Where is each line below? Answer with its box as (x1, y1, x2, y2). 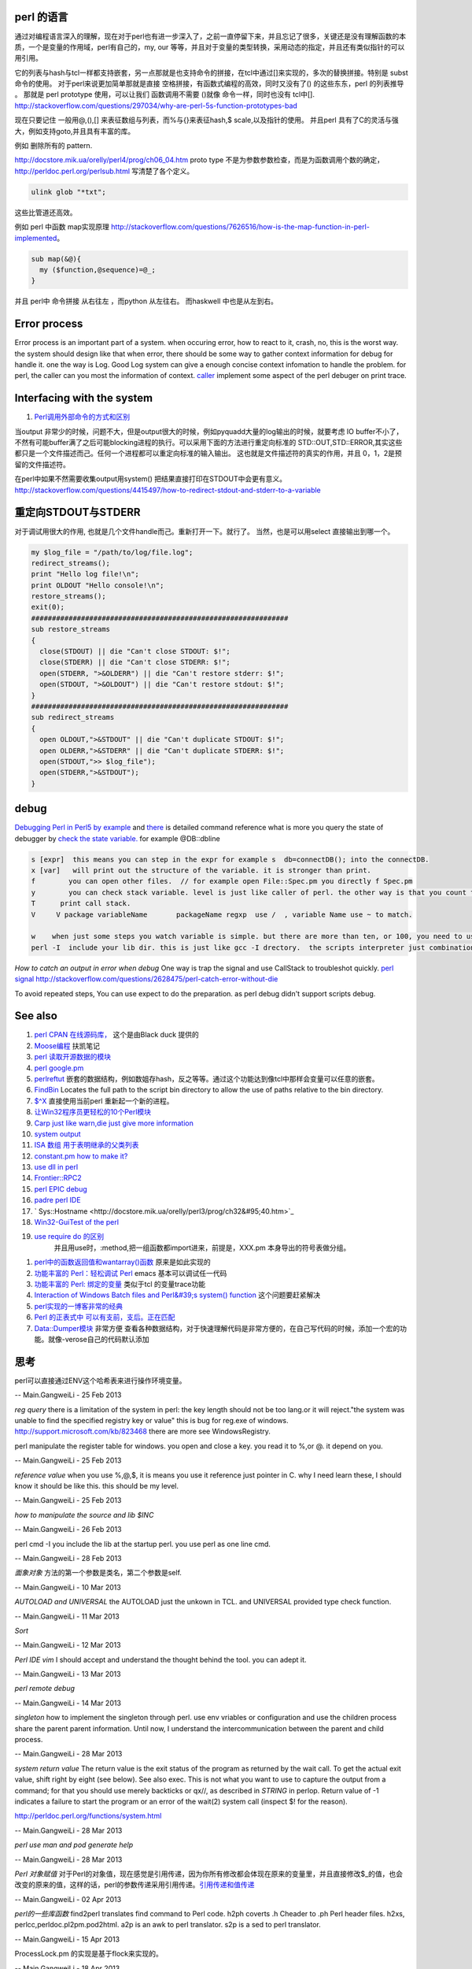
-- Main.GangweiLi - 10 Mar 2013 (14, 1582, 121, 1592)
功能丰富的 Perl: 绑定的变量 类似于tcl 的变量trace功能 (34, 1280, 206, 1289)
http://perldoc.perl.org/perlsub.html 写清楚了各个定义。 (14, 166, 194, 176)
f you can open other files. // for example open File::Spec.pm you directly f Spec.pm (31, 877, 413, 886)
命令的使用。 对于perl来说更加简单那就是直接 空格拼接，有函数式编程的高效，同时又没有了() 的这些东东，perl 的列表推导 (14, 79, 404, 88)
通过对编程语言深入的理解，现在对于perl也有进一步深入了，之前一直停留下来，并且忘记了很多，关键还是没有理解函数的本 (14, 32, 407, 41)
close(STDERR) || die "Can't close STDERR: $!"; (39, 658, 231, 667)
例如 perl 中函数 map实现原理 (14, 222, 110, 232)
